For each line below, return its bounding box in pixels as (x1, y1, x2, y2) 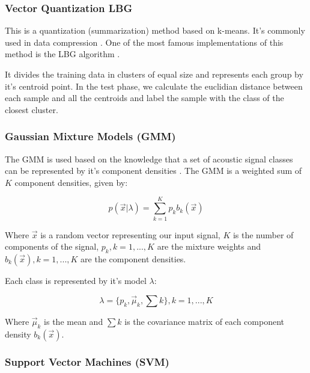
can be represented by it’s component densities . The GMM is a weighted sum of (5, 164, 302, 177)
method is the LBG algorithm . (5, 48, 120, 60)
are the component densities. (81, 252, 186, 265)
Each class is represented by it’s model (5, 274, 147, 286)
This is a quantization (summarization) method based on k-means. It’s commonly (5, 24, 305, 37)
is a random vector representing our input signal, (40, 228, 220, 241)
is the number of (232, 228, 294, 241)
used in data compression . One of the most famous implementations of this (5, 35, 284, 48)
